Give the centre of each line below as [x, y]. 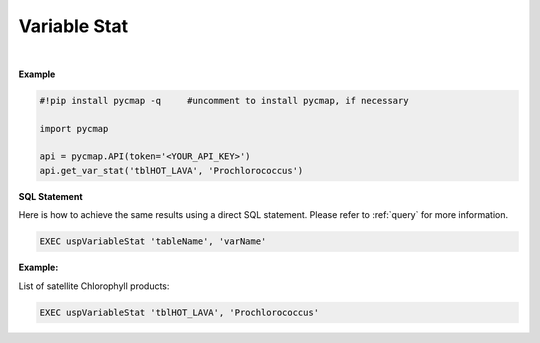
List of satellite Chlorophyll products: [94, 286]
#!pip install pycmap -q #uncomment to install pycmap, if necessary [224, 100]
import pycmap [74, 128]
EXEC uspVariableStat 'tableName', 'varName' [153, 241]
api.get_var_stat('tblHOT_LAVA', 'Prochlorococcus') [171, 170]
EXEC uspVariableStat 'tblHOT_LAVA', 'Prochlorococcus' [179, 312]
